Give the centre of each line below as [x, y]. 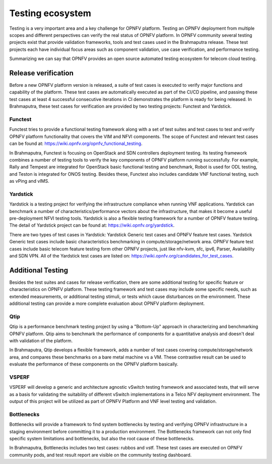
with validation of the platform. [41, 340]
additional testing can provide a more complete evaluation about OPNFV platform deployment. [107, 303]
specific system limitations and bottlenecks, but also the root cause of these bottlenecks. [102, 438]
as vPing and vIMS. [29, 181]
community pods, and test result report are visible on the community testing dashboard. [100, 455]
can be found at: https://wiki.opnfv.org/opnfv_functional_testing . [76, 143]
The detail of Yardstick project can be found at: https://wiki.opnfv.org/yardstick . [92, 225]
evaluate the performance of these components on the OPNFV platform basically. [94, 364]
